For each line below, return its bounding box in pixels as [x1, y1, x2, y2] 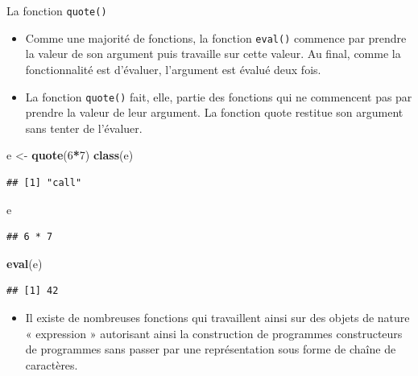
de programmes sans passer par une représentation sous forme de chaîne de [25, 341, 396, 357]
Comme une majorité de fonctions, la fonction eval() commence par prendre [25, 29, 407, 46]
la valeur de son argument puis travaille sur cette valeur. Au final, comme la [25, 45, 401, 62]
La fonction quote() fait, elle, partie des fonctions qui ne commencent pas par [25, 88, 412, 105]
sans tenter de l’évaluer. [25, 119, 143, 136]
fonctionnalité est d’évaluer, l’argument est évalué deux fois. [25, 60, 321, 77]
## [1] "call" [6, 176, 82, 188]
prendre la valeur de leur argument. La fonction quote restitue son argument [25, 104, 404, 121]
